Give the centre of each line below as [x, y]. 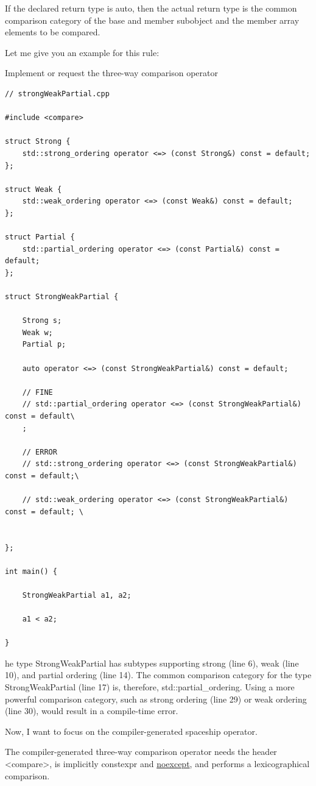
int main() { [31, 571]
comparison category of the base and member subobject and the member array [152, 20]
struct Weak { [33, 189]
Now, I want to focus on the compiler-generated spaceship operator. [131, 731]
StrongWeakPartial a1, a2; [77, 595]
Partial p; [44, 345]
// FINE [37, 392]
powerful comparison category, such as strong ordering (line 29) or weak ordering [156, 699]
